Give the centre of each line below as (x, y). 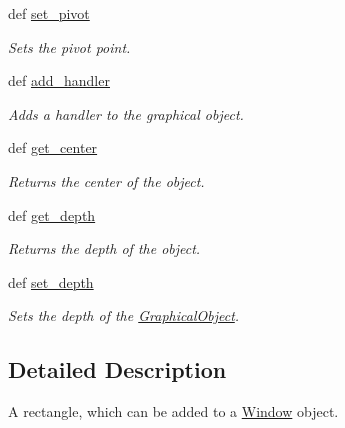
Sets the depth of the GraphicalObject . (124, 315)
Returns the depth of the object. (104, 248)
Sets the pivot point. (69, 46)
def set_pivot (49, 13)
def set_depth (51, 281)
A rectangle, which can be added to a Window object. (173, 411)
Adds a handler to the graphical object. (126, 113)
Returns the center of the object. (106, 180)
